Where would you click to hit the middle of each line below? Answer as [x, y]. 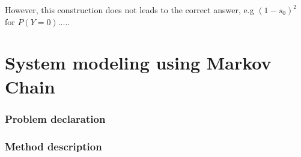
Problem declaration [55, 118]
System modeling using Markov [138, 63]
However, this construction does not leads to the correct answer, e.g [129, 10]
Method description [53, 146]
